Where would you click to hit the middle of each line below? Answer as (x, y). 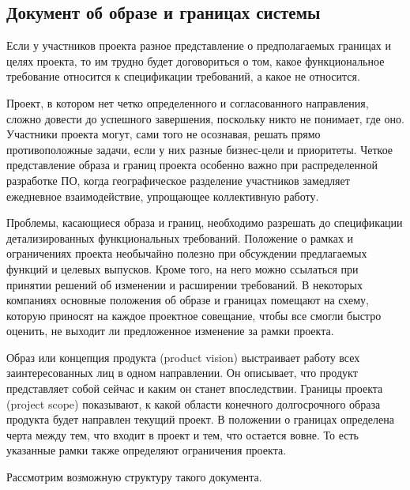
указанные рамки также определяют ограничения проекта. (147, 450)
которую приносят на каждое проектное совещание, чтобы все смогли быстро (194, 315)
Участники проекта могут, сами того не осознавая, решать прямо (164, 134)
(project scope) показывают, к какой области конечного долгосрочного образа (194, 403)
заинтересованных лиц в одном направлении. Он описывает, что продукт (182, 373)
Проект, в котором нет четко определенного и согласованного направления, (188, 102)
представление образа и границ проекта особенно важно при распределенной (192, 165)
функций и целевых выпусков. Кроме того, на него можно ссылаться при (182, 268)
